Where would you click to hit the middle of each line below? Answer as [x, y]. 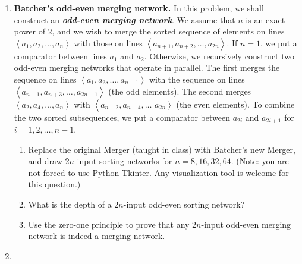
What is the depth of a [70, 204]
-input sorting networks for [123, 161]
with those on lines [108, 43]
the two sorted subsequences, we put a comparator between [122, 117]
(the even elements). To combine [235, 104]
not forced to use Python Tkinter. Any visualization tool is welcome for [158, 172]
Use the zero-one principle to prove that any [109, 224]
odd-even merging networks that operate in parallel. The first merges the [147, 67]
